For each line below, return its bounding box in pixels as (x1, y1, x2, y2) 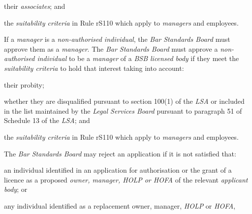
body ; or (4, 184, 28, 194)
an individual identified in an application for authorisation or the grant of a (4, 165, 232, 175)
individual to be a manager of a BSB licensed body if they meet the (37, 53, 239, 63)
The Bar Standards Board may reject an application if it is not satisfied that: (4, 148, 236, 158)
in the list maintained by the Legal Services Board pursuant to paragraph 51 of (4, 105, 242, 116)
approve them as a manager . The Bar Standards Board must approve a (4, 43, 218, 54)
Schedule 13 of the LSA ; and (4, 115, 90, 125)
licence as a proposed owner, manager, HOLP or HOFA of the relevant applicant (4, 174, 248, 184)
